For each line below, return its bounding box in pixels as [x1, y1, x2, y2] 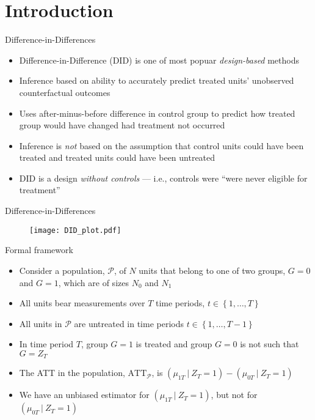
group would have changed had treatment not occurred [19, 119, 225, 131]
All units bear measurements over [19, 297, 145, 309]
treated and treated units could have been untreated [19, 151, 215, 164]
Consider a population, [19, 263, 105, 276]
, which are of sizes [58, 276, 129, 289]
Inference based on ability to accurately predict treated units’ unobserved [19, 74, 294, 87]
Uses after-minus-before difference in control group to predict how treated [19, 106, 295, 119]
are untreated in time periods [74, 317, 184, 330]
